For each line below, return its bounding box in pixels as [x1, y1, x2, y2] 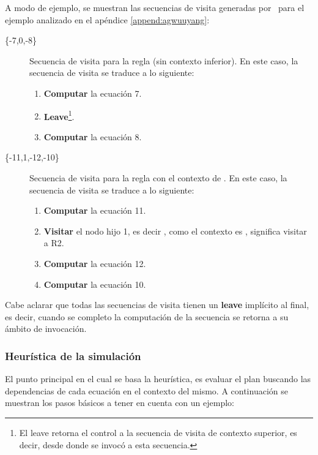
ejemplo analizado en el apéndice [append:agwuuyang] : [5, 13, 210, 26]
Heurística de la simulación [5, 348, 141, 363]
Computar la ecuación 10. [43, 277, 146, 290]
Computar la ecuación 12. [43, 257, 146, 269]
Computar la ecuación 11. [43, 204, 146, 217]
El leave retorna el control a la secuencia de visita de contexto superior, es [19, 426, 297, 438]
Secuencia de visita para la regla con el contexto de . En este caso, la [29, 171, 287, 184]
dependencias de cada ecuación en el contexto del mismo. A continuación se [5, 384, 288, 397]
